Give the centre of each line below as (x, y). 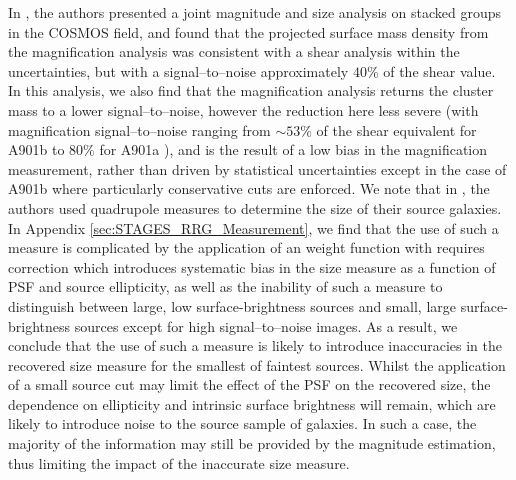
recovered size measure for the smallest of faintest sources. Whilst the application (257, 364)
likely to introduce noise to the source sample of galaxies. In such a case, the (242, 423)
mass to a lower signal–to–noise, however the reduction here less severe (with (243, 109)
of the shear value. (439, 70)
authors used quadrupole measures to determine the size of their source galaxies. (255, 207)
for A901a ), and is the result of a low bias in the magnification (293, 149)
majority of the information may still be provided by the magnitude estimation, (252, 443)
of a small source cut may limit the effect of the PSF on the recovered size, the (249, 384)
